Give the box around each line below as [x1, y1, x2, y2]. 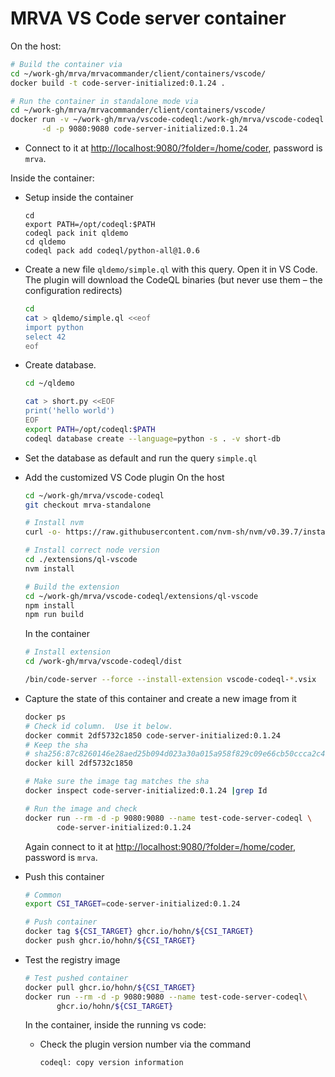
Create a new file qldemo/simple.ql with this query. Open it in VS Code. [24, 263, 318, 276]
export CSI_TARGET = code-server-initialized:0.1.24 [24, 899, 241, 909]
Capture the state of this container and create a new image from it [24, 692, 297, 704]
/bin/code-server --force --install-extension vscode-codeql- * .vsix [24, 675, 317, 685]
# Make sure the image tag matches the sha [24, 777, 210, 787]
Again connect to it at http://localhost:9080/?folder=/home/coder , [24, 840, 296, 852]
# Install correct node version [24, 545, 160, 556]
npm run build [24, 610, 84, 620]
